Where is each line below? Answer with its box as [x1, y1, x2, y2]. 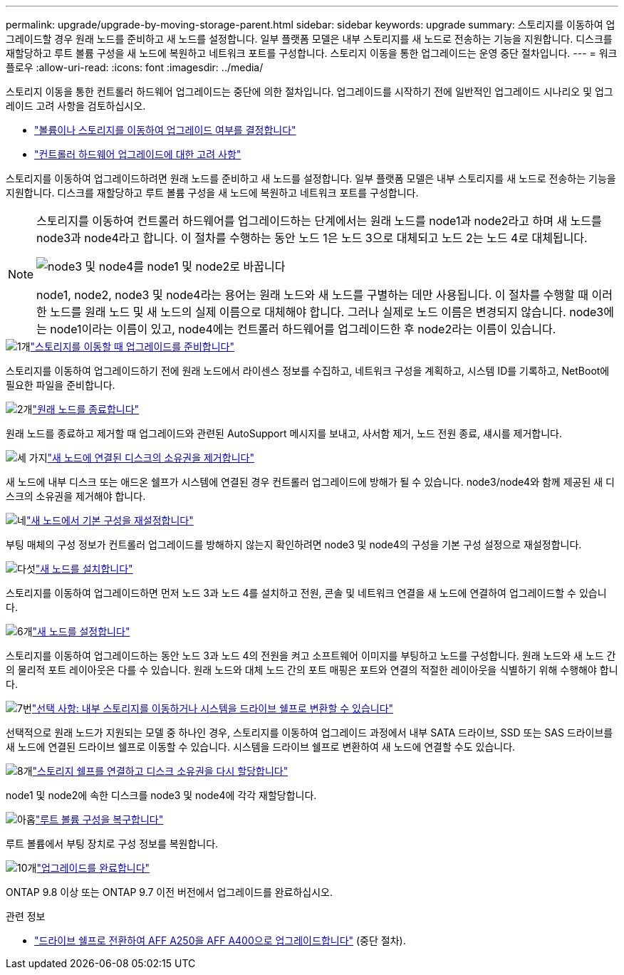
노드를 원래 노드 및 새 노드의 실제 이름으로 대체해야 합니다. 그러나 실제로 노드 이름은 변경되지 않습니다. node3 [50, 305, 604, 319]
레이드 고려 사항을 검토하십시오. [6, 100, 146, 112]
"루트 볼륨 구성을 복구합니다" [35, 813, 164, 825]
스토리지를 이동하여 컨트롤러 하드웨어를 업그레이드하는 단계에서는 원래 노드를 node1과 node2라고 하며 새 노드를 [36, 214, 602, 228]
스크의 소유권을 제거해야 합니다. [6, 490, 146, 502]
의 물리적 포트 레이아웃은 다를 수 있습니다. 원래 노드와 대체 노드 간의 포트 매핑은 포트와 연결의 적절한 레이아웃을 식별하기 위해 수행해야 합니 [6, 664, 618, 676]
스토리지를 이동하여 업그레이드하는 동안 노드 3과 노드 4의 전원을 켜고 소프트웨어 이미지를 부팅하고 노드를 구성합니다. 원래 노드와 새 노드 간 [6, 650, 616, 662]
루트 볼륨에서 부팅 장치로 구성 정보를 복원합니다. [6, 838, 219, 850]
